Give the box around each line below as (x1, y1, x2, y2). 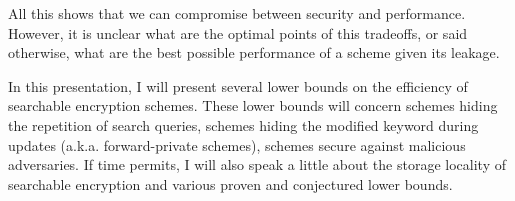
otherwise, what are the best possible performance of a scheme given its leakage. (8, 42, 500, 63)
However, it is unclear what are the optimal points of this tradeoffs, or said (8, 22, 468, 43)
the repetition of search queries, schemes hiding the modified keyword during (8, 114, 479, 135)
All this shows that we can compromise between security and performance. (8, 3, 466, 23)
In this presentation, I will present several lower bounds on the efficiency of (8, 75, 468, 96)
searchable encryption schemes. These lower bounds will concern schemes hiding (8, 95, 498, 116)
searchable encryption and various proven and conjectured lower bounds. (8, 173, 453, 194)
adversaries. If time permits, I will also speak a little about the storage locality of (8, 154, 506, 175)
